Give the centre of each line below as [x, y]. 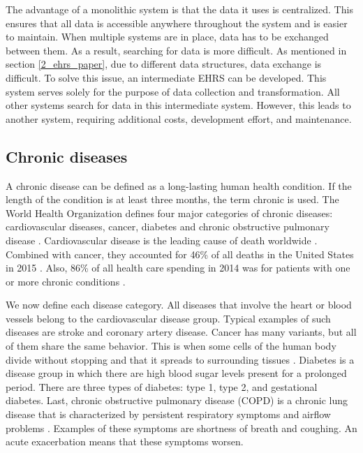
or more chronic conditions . [66, 281]
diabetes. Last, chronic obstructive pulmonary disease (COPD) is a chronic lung [177, 400]
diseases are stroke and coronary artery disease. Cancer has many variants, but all [181, 332]
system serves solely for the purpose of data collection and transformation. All [173, 91]
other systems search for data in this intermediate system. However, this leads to [178, 105]
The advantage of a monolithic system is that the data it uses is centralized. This [179, 9]
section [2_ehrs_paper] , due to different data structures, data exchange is [164, 64]
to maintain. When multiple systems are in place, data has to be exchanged [167, 37]
